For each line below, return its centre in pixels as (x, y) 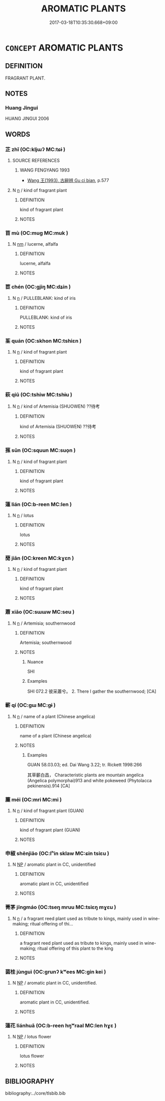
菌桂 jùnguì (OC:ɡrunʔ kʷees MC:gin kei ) (56, 972)
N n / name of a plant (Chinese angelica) (54, 716)
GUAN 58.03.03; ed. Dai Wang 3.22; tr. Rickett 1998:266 (84, 764)
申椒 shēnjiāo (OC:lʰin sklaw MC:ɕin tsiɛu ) (57, 853)
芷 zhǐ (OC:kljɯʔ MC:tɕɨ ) (35, 149)
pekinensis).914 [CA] (49, 786)
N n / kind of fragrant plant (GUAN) (48, 811)
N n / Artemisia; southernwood (44, 623)
